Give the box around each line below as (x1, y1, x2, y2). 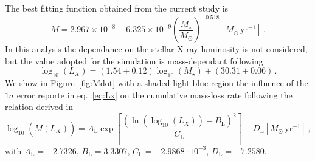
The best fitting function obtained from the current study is (5, 2, 229, 14)
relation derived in (5, 100, 74, 113)
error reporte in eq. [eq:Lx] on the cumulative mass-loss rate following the (16, 88, 292, 101)
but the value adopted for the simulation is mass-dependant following (5, 54, 263, 67)
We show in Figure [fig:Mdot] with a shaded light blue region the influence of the (5, 77, 308, 89)
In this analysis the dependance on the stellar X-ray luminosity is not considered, (5, 43, 308, 55)
